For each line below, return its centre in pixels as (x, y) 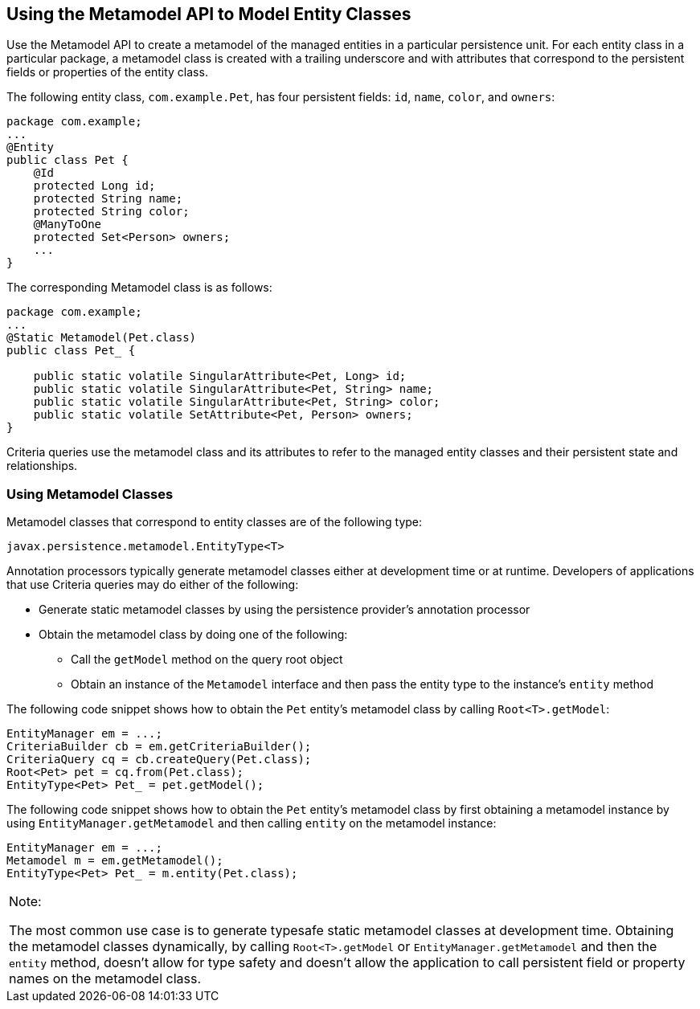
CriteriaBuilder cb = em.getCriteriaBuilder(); (159, 747)
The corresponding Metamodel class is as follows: (139, 288)
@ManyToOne (68, 225)
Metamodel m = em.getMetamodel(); (115, 861)
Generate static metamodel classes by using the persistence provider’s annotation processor (285, 610)
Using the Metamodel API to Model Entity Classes (209, 14)
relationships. (42, 466)
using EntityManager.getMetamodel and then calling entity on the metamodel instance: (252, 823)
